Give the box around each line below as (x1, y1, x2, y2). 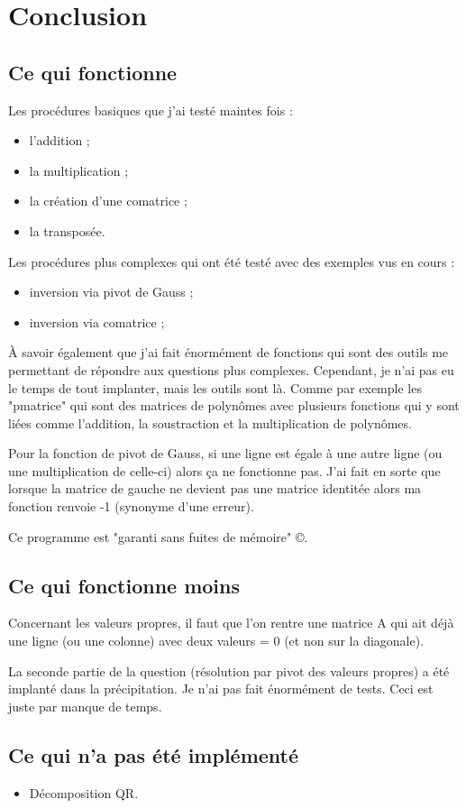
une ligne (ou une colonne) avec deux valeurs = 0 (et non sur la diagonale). (8, 631, 425, 650)
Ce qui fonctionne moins (8, 571, 241, 599)
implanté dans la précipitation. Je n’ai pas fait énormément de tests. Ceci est (8, 679, 434, 698)
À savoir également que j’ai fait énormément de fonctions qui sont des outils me (8, 343, 449, 362)
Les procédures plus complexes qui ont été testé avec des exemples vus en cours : (8, 252, 455, 271)
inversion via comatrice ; (29, 312, 165, 331)
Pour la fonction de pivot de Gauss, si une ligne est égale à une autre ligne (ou (8, 444, 443, 463)
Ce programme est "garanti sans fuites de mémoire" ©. (8, 527, 308, 546)
